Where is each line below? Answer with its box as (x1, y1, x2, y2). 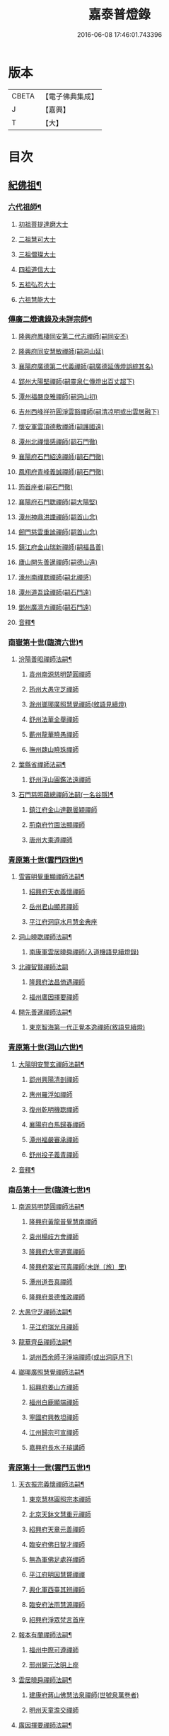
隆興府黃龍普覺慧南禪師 (28, 1217, 98, 1226)
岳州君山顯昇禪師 (28, 903, 79, 911)
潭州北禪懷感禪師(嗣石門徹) (18, 437, 98, 446)
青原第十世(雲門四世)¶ (8, 855, 83, 865)
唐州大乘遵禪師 (28, 835, 73, 844)
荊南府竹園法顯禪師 (28, 821, 86, 829)
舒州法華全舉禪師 (28, 715, 79, 723)
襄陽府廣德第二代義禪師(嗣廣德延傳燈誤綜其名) (18, 362, 154, 371)
